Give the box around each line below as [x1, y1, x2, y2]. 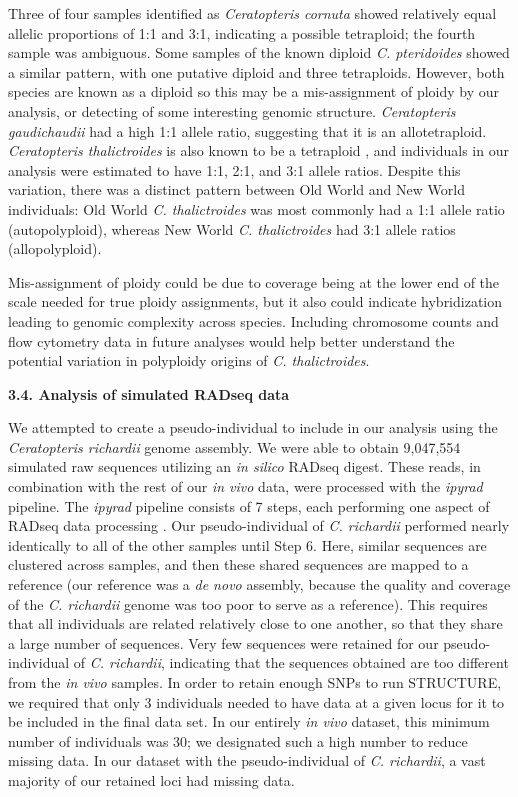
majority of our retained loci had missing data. [8, 769, 295, 790]
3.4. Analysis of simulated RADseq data [8, 383, 290, 404]
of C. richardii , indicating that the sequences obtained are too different [73, 652, 509, 673]
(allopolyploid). [8, 238, 102, 259]
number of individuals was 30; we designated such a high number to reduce [8, 730, 468, 751]
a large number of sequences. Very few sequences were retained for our [8, 632, 439, 653]
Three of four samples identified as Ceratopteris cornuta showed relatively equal [8, 3, 497, 23]
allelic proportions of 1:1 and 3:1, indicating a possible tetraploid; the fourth [8, 22, 476, 43]
